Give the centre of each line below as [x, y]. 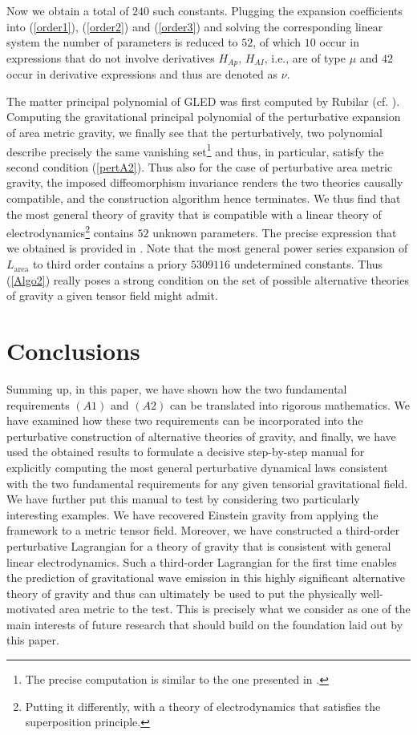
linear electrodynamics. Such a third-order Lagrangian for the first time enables [202, 561]
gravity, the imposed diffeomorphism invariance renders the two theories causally [205, 182]
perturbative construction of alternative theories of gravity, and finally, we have [201, 436]
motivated [31, 609]
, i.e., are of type [305, 57]
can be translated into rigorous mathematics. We [289, 404]
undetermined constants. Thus [308, 264]
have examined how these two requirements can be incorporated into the [185, 420]
